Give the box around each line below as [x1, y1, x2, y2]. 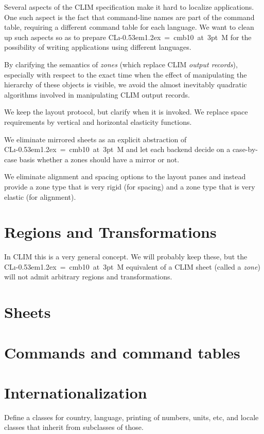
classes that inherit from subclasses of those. [4, 422, 144, 432]
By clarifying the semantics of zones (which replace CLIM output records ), [4, 59, 238, 69]
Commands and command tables [4, 342, 240, 363]
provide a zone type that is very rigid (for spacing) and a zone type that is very [4, 181, 255, 192]
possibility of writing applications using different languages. [4, 42, 191, 52]
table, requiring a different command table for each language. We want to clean [4, 22, 254, 32]
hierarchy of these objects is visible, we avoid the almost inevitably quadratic [4, 79, 247, 90]
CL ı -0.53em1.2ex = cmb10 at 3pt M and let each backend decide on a [4, 144, 231, 155]
